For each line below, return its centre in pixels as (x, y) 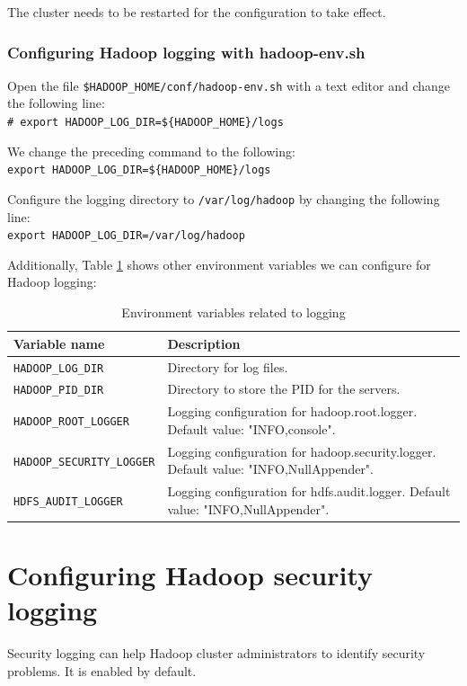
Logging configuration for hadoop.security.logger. (302, 451)
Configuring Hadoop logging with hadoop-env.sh (186, 52)
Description (204, 343)
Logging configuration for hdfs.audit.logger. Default (309, 491)
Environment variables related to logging (233, 312)
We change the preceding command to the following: (151, 151)
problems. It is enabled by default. (102, 670)
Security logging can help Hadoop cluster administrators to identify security (216, 653)
